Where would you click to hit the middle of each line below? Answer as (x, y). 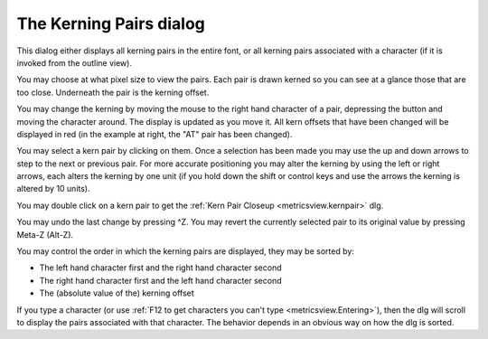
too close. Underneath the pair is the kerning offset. (113, 92)
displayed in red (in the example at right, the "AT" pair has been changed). (155, 134)
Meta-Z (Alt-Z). (45, 234)
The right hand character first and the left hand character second (160, 280)
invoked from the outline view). (75, 62)
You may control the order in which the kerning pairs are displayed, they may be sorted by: (185, 251)
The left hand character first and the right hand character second (160, 268)
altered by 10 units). (53, 189)
